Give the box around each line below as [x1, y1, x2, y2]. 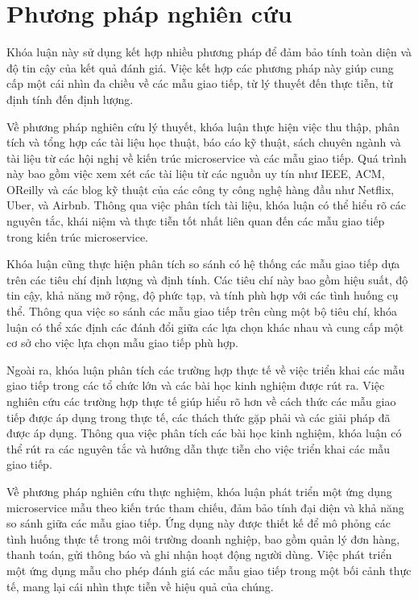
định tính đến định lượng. [6, 90, 134, 107]
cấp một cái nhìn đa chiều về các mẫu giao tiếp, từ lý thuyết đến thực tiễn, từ [6, 75, 393, 92]
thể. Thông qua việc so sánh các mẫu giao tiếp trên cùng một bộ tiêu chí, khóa [6, 303, 398, 320]
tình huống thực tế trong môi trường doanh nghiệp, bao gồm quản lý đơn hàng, [6, 530, 400, 547]
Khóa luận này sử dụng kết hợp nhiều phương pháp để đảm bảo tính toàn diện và [6, 43, 412, 60]
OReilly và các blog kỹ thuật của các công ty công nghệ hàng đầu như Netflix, [6, 180, 395, 197]
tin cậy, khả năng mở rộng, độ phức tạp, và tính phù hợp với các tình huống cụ [6, 287, 399, 304]
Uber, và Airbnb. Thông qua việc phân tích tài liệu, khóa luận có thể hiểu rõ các [6, 197, 406, 213]
